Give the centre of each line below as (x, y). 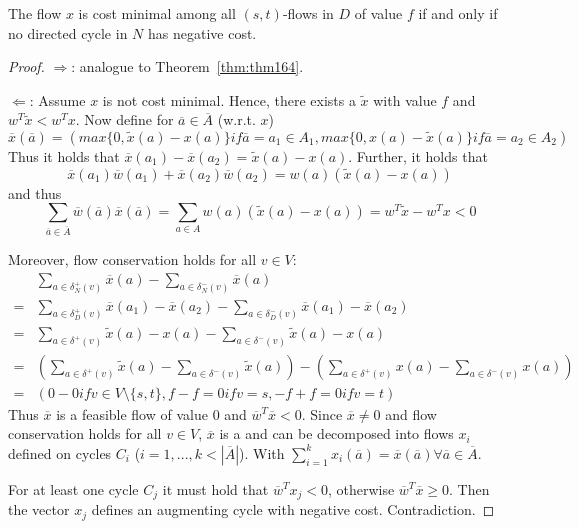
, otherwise (361, 488)
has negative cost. (202, 32)
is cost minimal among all (157, 13)
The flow (35, 13)
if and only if (458, 13)
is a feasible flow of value (132, 413)
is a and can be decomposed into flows (336, 433)
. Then (469, 488)
